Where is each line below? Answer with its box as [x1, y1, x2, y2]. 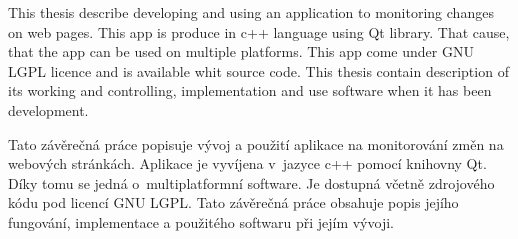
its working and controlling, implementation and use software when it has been [8, 80, 492, 101]
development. [8, 99, 89, 120]
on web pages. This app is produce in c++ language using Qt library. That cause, [8, 21, 510, 42]
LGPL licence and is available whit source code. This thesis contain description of [8, 60, 509, 81]
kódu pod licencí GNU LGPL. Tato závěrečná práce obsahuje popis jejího [8, 192, 459, 213]
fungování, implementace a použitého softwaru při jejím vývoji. [8, 211, 394, 232]
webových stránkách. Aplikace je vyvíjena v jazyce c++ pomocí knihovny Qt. [8, 153, 487, 174]
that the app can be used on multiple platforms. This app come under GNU [8, 41, 474, 62]
